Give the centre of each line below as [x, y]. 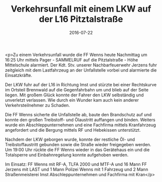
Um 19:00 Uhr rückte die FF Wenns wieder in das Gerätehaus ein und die [77, 150]
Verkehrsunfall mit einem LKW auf [81, 9]
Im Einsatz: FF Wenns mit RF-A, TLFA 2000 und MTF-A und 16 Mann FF [76, 164]
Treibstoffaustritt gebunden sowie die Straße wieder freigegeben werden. [78, 144]
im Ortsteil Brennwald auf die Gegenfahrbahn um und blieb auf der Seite [77, 90]
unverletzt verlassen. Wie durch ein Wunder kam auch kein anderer [72, 100]
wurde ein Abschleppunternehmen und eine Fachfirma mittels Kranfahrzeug [81, 125]
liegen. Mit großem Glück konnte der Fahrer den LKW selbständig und [74, 95]
